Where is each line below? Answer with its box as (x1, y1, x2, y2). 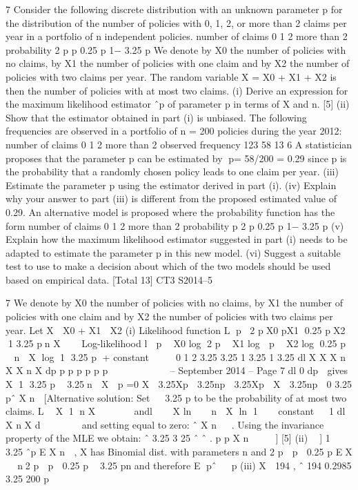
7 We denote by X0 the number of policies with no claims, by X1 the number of (6, 295, 344, 310)
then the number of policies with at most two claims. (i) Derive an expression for (6, 83, 348, 97)
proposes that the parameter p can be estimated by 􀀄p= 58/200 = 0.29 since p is (6, 150, 347, 165)
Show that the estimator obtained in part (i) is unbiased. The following (6, 110, 307, 124)
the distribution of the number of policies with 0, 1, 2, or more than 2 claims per (6, 15, 347, 30)
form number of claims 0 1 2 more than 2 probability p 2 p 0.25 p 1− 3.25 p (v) (6, 218, 344, 233)
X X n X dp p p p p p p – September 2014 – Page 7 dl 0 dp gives (6, 363, 348, 378)
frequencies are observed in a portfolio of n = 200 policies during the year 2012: (6, 124, 342, 138)
